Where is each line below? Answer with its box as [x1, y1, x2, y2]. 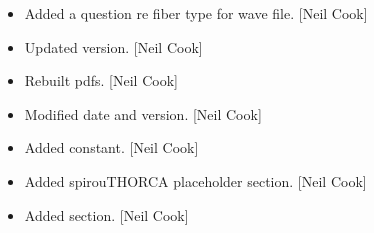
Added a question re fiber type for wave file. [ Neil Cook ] [24, 3, 368, 23]
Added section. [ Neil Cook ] [24, 204, 189, 225]
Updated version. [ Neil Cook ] [24, 36, 203, 57]
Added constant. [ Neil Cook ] [24, 137, 199, 158]
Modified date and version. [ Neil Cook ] [24, 103, 262, 124]
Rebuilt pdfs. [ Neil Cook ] [24, 70, 178, 91]
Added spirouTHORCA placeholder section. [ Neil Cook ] [24, 170, 367, 191]
